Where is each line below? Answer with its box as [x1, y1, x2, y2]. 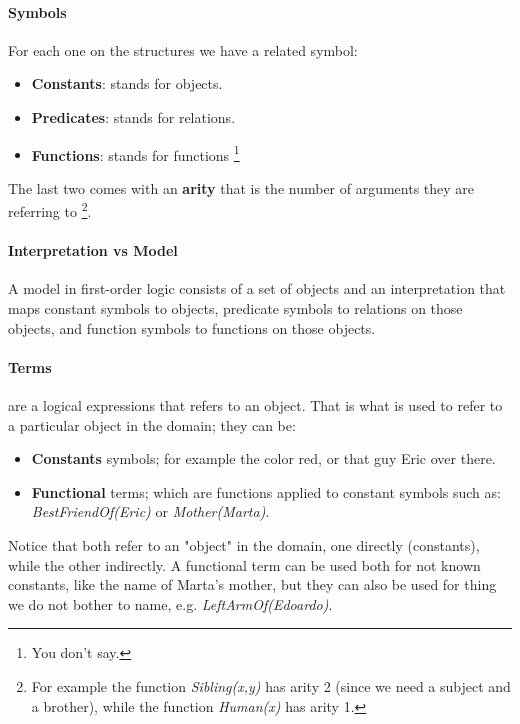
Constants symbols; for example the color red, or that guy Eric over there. [31, 448, 496, 469]
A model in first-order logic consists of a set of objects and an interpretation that [8, 278, 506, 299]
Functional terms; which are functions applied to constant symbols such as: [31, 481, 501, 502]
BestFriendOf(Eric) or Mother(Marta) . [31, 501, 270, 522]
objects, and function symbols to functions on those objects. [8, 317, 376, 338]
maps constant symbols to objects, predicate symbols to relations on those [8, 298, 463, 319]
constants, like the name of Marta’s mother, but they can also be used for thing [8, 574, 497, 595]
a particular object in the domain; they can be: [8, 414, 296, 435]
